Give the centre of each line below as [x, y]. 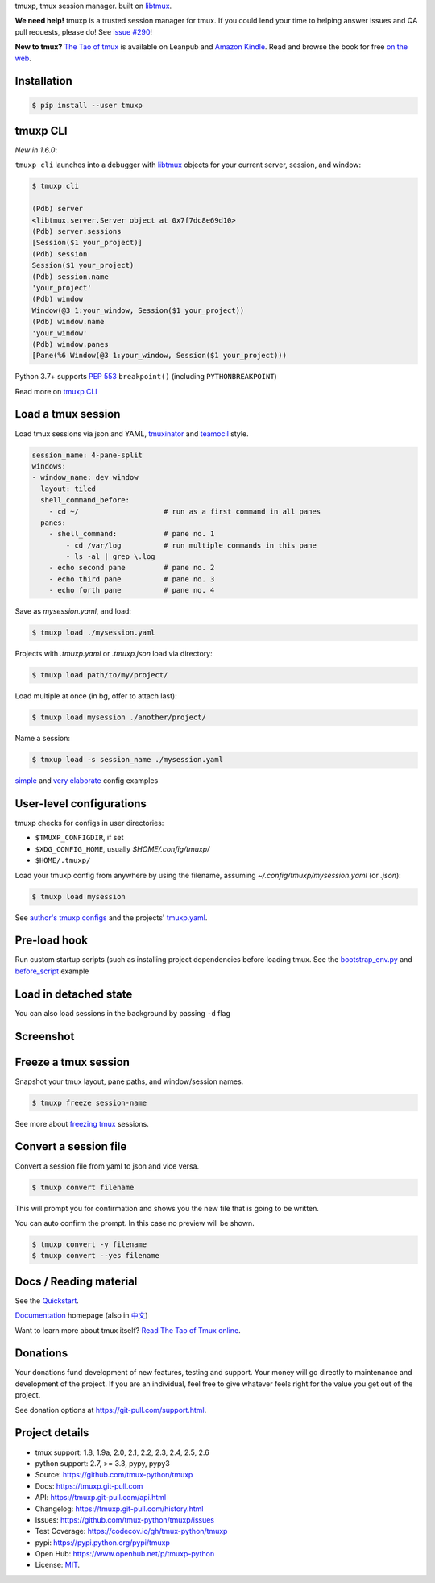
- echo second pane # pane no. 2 [132, 568]
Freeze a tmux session [72, 1062]
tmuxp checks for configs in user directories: [89, 823]
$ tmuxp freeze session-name [89, 1102]
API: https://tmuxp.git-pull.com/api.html [101, 1498]
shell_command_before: [85, 500]
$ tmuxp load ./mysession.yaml [94, 633]
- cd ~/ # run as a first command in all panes [185, 511]
